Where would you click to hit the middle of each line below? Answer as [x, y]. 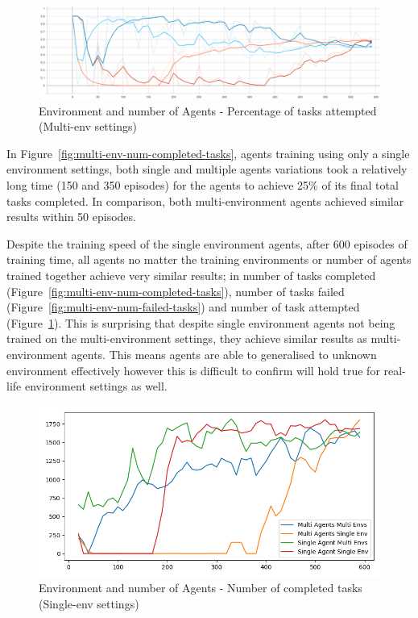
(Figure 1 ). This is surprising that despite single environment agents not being [201, 322]
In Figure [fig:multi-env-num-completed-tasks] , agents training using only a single [208, 153]
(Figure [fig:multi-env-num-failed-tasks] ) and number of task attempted [183, 307]
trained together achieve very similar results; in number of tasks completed [191, 276]
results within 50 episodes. [71, 217]
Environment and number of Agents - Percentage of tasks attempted [208, 110]
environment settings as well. [96, 386]
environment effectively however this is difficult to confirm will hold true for [193, 370]
